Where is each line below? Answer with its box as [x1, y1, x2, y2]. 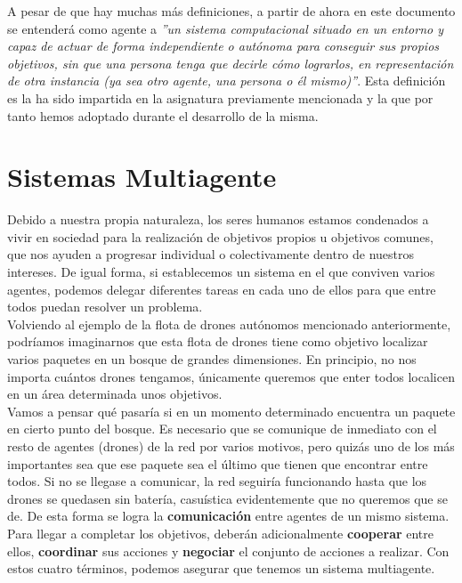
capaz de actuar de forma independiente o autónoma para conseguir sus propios [7, 36, 440, 55]
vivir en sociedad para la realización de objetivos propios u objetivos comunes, [7, 227, 434, 246]
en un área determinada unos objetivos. [7, 385, 223, 403]
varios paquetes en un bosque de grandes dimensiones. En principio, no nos [7, 350, 417, 368]
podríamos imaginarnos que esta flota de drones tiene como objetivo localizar [7, 332, 428, 351]
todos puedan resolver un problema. [7, 297, 203, 316]
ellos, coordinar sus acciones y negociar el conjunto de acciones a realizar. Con [7, 541, 450, 560]
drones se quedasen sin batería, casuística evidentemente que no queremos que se [7, 489, 448, 507]
